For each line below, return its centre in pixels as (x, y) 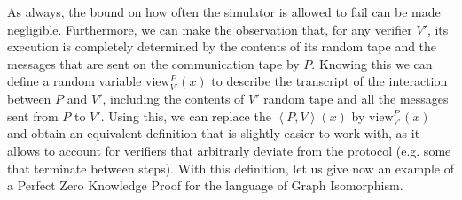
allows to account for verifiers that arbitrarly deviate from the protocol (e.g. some (229, 151)
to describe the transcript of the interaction (329, 81)
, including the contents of (173, 99)
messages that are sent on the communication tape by (153, 63)
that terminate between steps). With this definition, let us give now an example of (231, 168)
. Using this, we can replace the (186, 115)
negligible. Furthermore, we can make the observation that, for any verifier (210, 29)
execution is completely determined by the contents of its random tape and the (222, 46)
